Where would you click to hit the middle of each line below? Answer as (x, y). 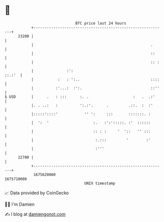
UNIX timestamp (100, 183)
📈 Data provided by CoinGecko (37, 193)
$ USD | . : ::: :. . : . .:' (80, 97)
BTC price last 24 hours (101, 23)
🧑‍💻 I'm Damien (20, 204)
